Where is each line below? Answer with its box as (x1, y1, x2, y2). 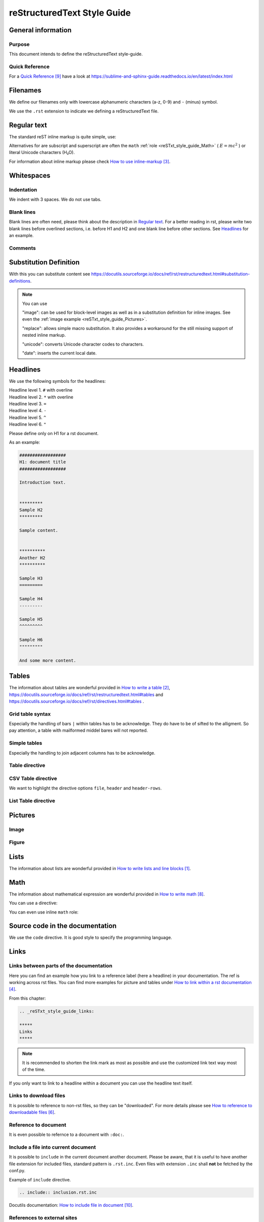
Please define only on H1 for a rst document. (9, 430, 99, 436)
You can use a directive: (9, 900, 58, 906)
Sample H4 (19, 596, 43, 602)
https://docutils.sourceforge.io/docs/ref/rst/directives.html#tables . (9, 698, 144, 704)
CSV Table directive (9, 775, 57, 782)
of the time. (22, 1067, 45, 1072)
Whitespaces (9, 171, 51, 179)
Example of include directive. (9, 1177, 71, 1182)
